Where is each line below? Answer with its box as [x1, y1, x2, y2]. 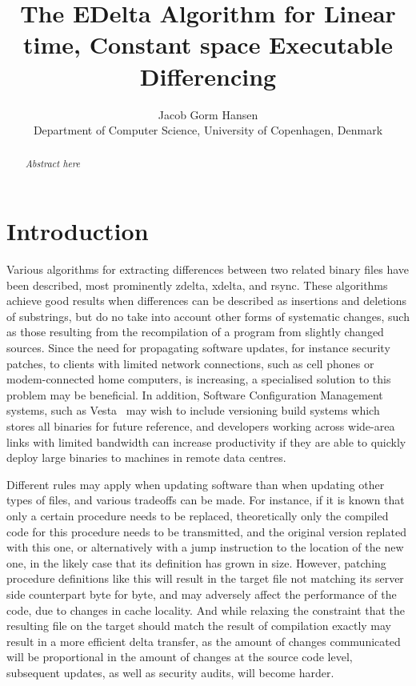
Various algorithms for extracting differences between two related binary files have [6, 261, 410, 278]
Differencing [139, 59, 277, 92]
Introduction [6, 215, 149, 247]
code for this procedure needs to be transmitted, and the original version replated [6, 523, 406, 540]
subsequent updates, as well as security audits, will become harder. [6, 664, 334, 680]
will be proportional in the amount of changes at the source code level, [6, 648, 353, 665]
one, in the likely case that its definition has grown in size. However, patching [6, 554, 386, 571]
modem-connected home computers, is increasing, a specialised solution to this [6, 371, 391, 387]
